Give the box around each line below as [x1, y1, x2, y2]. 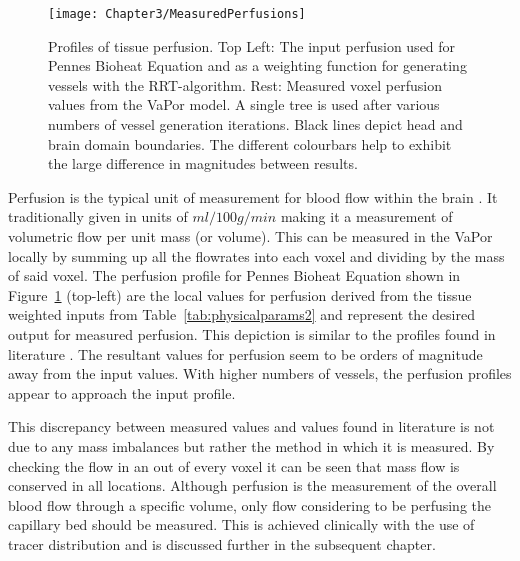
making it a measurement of [280, 206, 453, 227]
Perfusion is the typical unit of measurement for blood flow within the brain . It [8, 186, 498, 207]
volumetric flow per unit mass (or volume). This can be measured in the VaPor [8, 226, 493, 246]
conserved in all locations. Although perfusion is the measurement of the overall [8, 475, 497, 496]
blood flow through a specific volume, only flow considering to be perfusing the [8, 494, 491, 515]
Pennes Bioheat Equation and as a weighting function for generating [48, 55, 467, 76]
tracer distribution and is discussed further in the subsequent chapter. [8, 533, 436, 554]
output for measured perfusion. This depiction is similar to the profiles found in [8, 323, 496, 344]
